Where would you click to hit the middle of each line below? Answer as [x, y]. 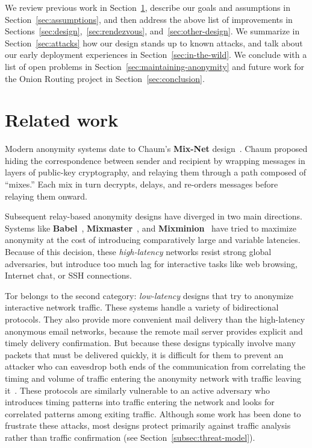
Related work [62, 120]
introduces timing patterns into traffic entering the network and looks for [140, 402]
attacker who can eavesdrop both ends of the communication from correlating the [155, 366]
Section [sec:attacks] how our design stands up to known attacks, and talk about [154, 43]
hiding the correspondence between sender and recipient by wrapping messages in [155, 160]
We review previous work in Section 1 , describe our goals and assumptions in [148, 7]
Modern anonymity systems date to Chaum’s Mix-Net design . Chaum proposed [156, 149]
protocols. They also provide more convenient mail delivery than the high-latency [155, 319]
